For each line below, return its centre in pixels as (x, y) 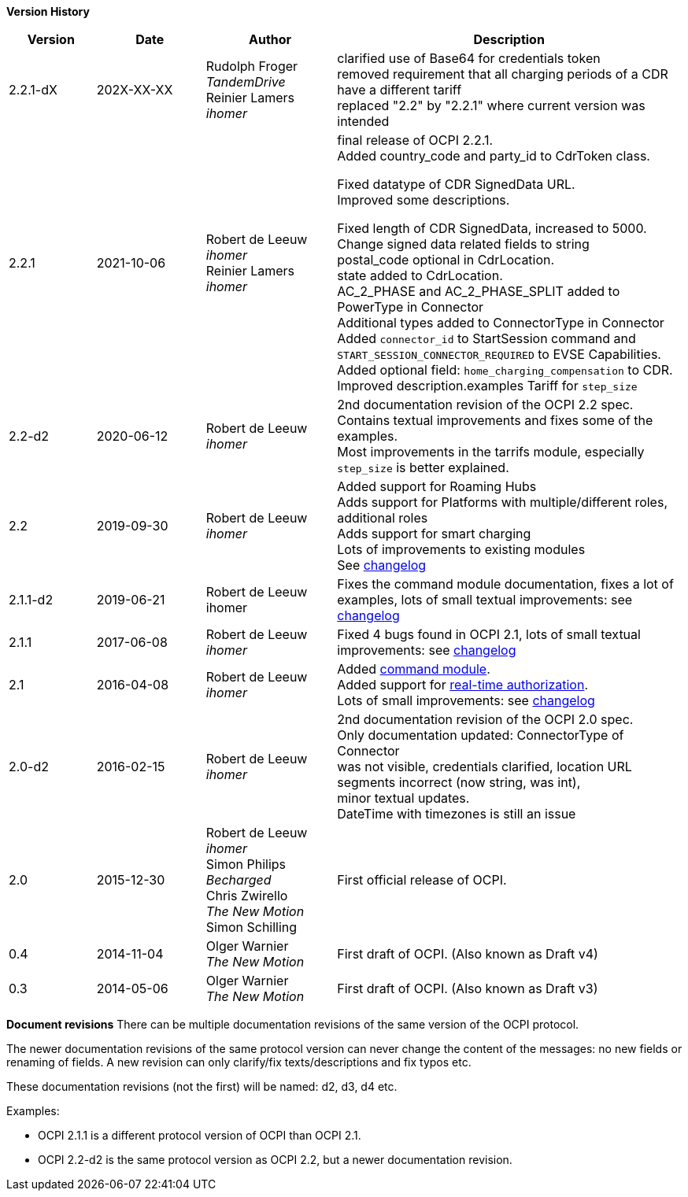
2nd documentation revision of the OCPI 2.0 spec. (485, 719)
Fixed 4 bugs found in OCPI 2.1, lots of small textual (489, 634)
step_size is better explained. (423, 467)
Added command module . (414, 669)
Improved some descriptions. (424, 200)
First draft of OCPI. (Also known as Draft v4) (468, 954)
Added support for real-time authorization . (463, 685)
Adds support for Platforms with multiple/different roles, (502, 502)
